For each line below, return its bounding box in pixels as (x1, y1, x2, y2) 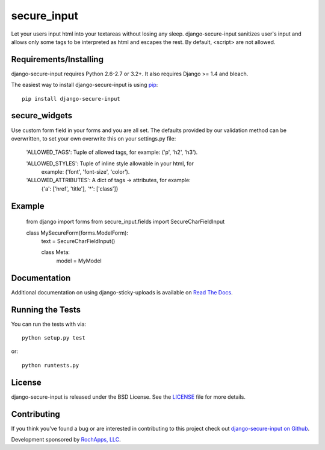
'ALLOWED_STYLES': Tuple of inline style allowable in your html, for (26, 160, 194, 167)
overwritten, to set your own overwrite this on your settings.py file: (11, 135, 176, 142)
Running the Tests (11, 305, 81, 315)
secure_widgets (11, 110, 73, 121)
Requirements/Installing (11, 54, 104, 65)
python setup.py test (22, 335, 85, 341)
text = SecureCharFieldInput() (41, 238, 116, 245)
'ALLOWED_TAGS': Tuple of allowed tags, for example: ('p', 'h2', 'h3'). (26, 148, 198, 156)
